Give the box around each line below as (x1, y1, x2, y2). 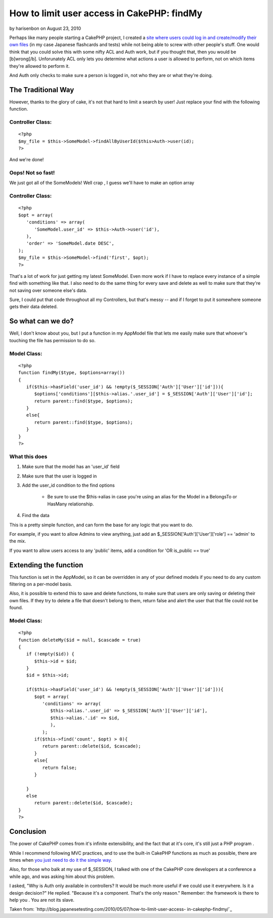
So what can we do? (9, 317, 74, 325)
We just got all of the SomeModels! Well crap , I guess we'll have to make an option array (9, 180, 195, 186)
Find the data (22, 512, 50, 519)
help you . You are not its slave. (9, 897, 75, 903)
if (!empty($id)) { (26, 651, 75, 657)
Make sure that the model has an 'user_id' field (22, 464, 120, 470)
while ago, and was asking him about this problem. (9, 873, 115, 879)
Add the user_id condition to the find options (22, 482, 115, 488)
